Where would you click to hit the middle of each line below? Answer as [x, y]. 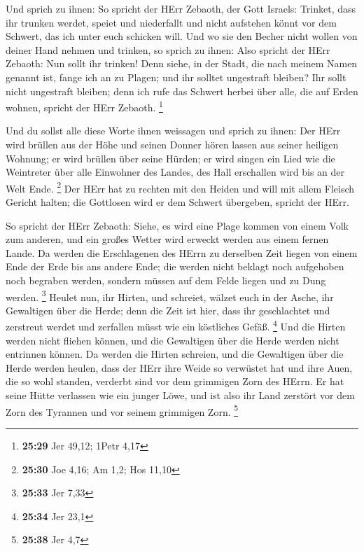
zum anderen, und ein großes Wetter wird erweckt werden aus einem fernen [167, 239]
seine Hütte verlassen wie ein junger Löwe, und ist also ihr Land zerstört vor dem [180, 395]
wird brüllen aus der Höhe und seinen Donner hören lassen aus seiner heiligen [172, 144]
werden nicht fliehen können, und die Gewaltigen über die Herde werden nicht [173, 340]
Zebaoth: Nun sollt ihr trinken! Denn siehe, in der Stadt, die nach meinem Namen [182, 63]
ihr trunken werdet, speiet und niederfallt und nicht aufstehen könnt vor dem [171, 22]
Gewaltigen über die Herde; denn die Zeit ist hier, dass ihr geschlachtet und [168, 310]
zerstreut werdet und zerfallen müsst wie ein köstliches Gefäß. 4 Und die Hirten [176, 326]
